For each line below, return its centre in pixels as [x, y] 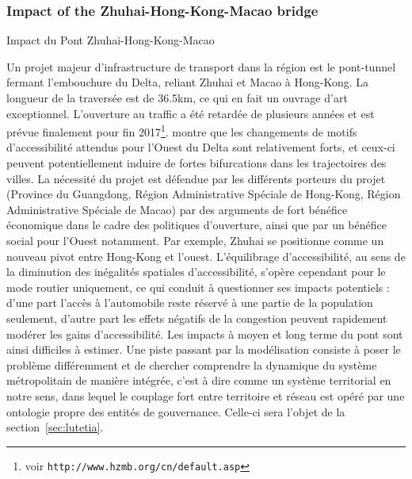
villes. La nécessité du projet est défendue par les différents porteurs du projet [196, 178]
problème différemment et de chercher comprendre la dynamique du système [192, 364]
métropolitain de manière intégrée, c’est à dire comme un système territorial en [199, 380]
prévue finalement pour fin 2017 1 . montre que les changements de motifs [182, 130]
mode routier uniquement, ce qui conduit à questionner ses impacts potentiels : [198, 287]
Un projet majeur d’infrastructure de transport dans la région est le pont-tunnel [201, 66]
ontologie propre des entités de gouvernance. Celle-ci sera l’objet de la [176, 411]
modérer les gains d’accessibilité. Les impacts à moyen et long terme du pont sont [205, 333]
